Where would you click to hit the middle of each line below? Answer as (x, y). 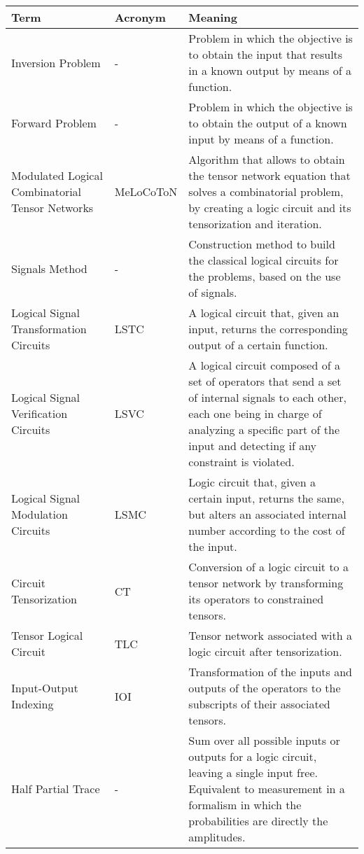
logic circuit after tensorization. (265, 651)
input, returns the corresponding (268, 329)
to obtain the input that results (266, 54)
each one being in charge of (255, 413)
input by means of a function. (261, 139)
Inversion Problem (56, 62)
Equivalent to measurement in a (267, 789)
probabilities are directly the (258, 821)
